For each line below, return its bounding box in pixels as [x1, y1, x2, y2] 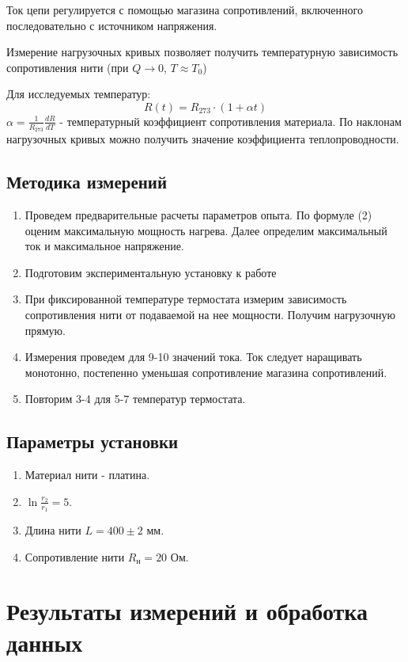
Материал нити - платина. [25, 466, 150, 483]
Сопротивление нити [25, 548, 125, 565]
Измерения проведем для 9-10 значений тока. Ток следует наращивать [25, 348, 362, 365]
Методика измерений [6, 169, 168, 194]
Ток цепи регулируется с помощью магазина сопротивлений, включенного [6, 2, 363, 17]
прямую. [25, 321, 66, 338]
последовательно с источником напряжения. [6, 17, 217, 33]
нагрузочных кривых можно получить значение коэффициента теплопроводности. [6, 131, 399, 147]
